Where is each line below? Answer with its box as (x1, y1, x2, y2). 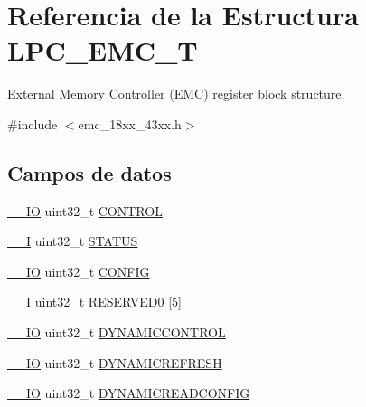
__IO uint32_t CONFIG (7, 261, 150, 280)
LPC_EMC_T (7, 32, 198, 69)
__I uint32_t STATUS (7, 232, 138, 251)
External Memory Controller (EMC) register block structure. (7, 84, 345, 103)
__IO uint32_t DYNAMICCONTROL (7, 323, 226, 342)
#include (7, 114, 58, 133)
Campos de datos (7, 158, 172, 186)
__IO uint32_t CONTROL (7, 201, 163, 220)
